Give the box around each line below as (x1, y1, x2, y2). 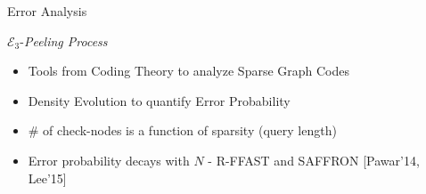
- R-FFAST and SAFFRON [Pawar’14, (208, 150, 420, 169)
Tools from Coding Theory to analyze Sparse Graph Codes (28, 61, 350, 80)
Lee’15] (28, 168, 67, 187)
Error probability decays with (28, 150, 190, 169)
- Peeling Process (20, 31, 108, 50)
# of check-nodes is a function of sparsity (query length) (28, 121, 337, 140)
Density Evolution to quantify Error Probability (28, 91, 291, 109)
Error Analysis (7, 2, 87, 20)
